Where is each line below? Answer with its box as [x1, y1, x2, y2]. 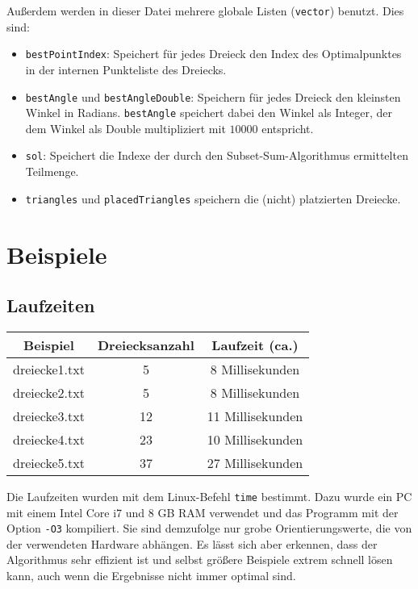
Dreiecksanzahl [97, 335, 194, 354]
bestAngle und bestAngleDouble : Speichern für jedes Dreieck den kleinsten [25, 88, 401, 105]
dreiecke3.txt [13, 406, 85, 425]
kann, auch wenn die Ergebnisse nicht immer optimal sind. [6, 566, 296, 583]
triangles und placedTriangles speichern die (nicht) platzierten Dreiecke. [25, 190, 401, 207]
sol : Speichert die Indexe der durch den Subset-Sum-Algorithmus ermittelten [25, 147, 408, 164]
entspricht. [261, 119, 314, 136]
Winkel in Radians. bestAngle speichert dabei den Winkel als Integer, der [25, 104, 393, 121]
